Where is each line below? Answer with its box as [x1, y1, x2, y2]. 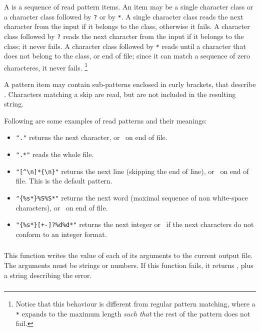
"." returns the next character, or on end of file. [15, 132, 167, 142]
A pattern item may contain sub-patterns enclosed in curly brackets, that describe [4, 79, 256, 89]
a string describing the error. [4, 269, 92, 280]
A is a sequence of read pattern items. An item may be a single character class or [4, 1, 253, 11]
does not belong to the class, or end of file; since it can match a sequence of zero [4, 50, 250, 61]
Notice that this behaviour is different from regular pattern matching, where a [15, 298, 255, 309]
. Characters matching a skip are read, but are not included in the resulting [4, 88, 236, 99]
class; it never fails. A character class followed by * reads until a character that [4, 40, 246, 51]
